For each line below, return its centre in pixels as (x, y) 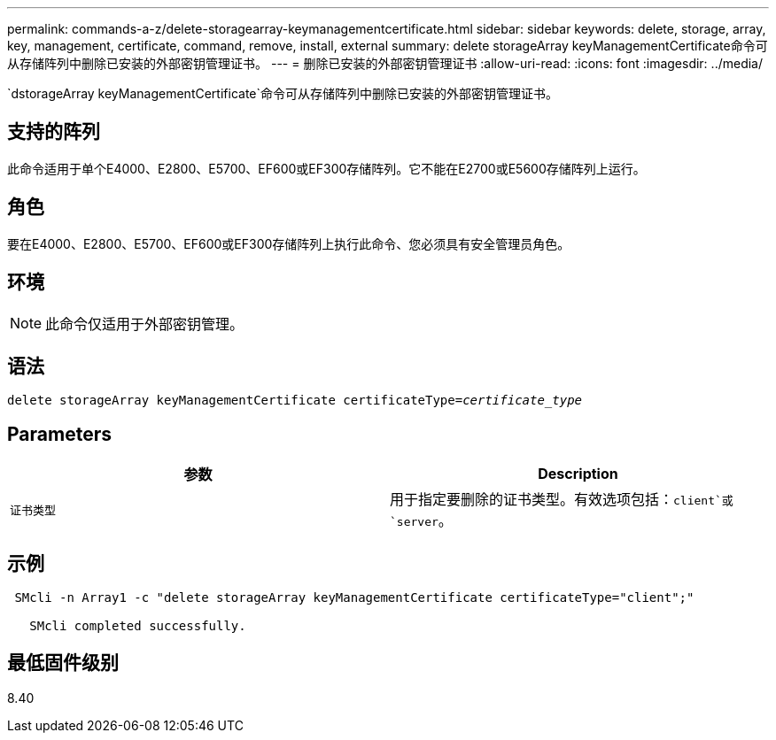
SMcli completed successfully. (138, 626)
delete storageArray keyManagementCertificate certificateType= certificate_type (295, 401)
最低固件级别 (63, 663)
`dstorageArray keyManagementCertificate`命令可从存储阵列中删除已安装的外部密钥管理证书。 (283, 93)
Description (578, 474)
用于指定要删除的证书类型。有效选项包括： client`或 (562, 500)
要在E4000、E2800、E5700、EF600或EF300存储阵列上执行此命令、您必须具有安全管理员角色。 (289, 243)
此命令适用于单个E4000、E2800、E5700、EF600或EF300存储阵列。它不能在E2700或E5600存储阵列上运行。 (326, 168)
